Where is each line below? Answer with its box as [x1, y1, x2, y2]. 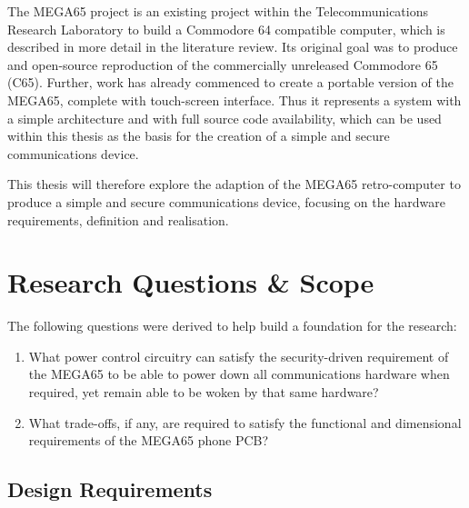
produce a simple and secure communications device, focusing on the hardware [7, 192, 445, 211]
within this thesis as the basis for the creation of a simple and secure [7, 126, 390, 145]
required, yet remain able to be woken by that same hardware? [28, 383, 379, 402]
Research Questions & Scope [7, 264, 374, 301]
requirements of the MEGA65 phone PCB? [28, 431, 269, 450]
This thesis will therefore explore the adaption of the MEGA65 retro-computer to [7, 174, 461, 194]
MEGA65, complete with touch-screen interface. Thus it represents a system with [7, 90, 462, 109]
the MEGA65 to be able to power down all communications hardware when [28, 364, 450, 383]
